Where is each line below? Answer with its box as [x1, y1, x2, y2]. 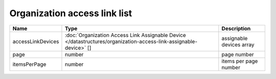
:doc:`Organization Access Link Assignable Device [64, 31, 186, 38]
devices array [221, 41, 255, 48]
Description [221, 25, 251, 32]
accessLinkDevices [12, 38, 59, 45]
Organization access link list [9, 8, 132, 19]
